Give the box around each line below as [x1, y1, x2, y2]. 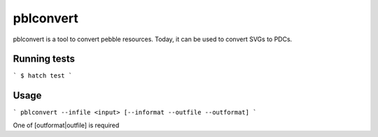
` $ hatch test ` [13, 72, 73, 80]
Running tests [13, 53, 76, 65]
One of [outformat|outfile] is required [13, 121, 120, 129]
